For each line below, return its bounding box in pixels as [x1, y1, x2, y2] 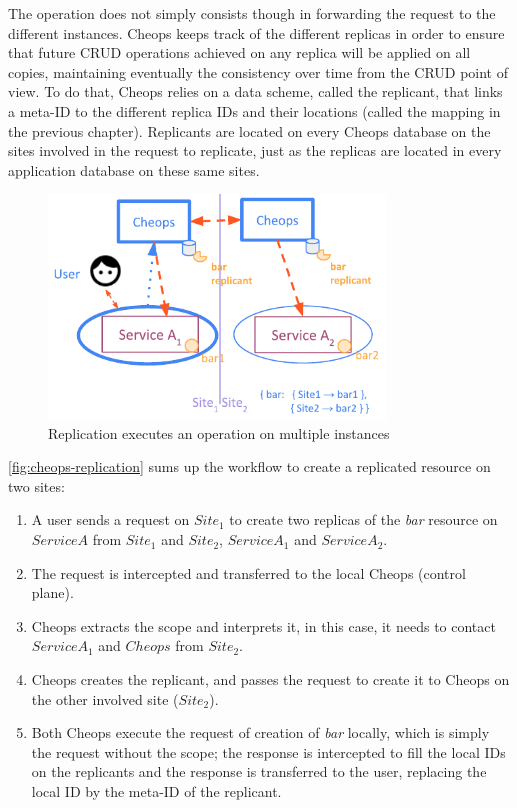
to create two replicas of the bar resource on [229, 509, 498, 530]
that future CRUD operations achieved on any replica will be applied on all [8, 42, 471, 63]
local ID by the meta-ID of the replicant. [31, 781, 282, 802]
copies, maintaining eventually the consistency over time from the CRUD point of [8, 61, 509, 82]
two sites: [8, 475, 65, 496]
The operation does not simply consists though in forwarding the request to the [8, 3, 496, 23]
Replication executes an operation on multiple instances [48, 422, 390, 443]
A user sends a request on [31, 509, 190, 530]
